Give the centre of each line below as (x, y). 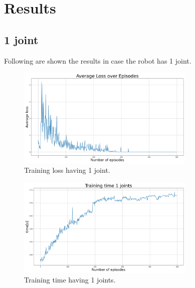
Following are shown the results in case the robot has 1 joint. (98, 60)
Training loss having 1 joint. (67, 170)
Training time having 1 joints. (70, 280)
